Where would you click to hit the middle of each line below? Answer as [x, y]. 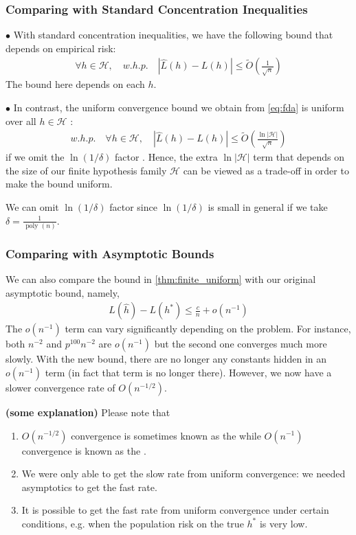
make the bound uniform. [59, 184]
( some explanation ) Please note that [88, 412]
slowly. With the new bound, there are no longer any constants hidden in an [166, 359]
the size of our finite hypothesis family [86, 170]
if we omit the [35, 157]
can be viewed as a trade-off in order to [266, 170]
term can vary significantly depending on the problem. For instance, [208, 329]
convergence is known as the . [84, 450]
